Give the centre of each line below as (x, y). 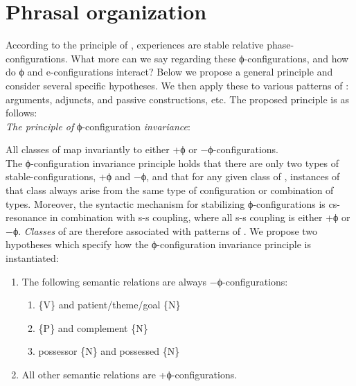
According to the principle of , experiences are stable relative (135, 45)
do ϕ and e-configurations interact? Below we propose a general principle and (169, 72)
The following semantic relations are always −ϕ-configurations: (155, 281)
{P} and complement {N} (93, 327)
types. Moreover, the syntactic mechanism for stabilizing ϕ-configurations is (166, 203)
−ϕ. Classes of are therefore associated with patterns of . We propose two (162, 230)
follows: (21, 113)
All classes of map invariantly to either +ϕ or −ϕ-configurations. (142, 149)
